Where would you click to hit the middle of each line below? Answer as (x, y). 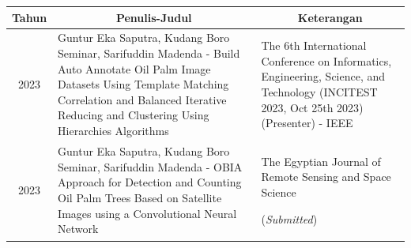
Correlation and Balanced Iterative (142, 99)
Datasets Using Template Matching (143, 84)
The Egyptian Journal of (321, 161)
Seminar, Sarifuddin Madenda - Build (149, 53)
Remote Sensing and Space (326, 177)
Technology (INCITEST (319, 91)
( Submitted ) (289, 218)
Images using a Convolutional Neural (147, 213)
